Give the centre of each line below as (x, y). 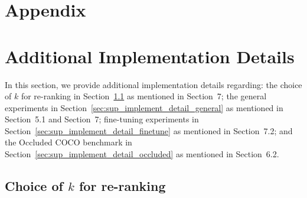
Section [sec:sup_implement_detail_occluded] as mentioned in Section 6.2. (142, 154)
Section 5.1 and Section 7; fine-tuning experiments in (102, 119)
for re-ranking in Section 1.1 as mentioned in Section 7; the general (144, 96)
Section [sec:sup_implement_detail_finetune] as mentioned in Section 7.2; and (149, 130)
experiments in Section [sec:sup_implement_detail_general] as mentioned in (144, 107)
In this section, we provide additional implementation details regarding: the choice (153, 84)
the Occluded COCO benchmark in (68, 142)
